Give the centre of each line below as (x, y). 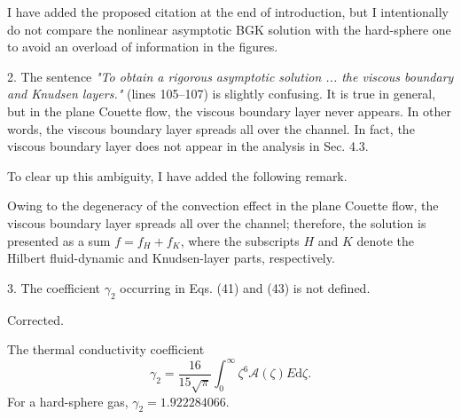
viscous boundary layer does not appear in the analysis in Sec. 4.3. (188, 146)
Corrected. (35, 319)
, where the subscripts (240, 240)
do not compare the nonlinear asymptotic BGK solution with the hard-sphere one (229, 29)
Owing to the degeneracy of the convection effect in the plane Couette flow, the (223, 206)
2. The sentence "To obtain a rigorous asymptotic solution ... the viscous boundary (230, 76)
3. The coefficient (54, 287)
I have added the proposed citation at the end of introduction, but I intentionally (228, 12)
